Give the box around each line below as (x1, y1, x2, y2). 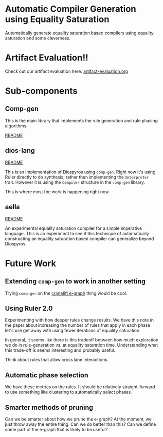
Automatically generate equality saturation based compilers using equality (5, 30, 154, 36)
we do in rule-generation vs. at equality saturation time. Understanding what (5, 342, 158, 348)
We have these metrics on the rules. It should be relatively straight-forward (5, 384, 155, 390)
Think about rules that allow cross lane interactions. (5, 357, 109, 363)
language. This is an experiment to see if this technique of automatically (5, 230, 149, 236)
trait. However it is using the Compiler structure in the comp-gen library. (5, 179, 145, 185)
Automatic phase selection (5, 371, 89, 379)
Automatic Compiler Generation (5, 3, 136, 15)
